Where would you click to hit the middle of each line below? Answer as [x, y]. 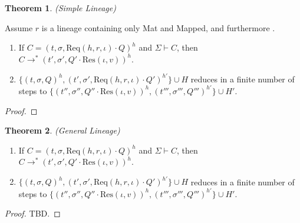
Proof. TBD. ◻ [33, 213]
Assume [19, 27]
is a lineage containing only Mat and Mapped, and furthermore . [158, 27]
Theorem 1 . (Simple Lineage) [60, 8]
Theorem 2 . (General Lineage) [62, 130]
